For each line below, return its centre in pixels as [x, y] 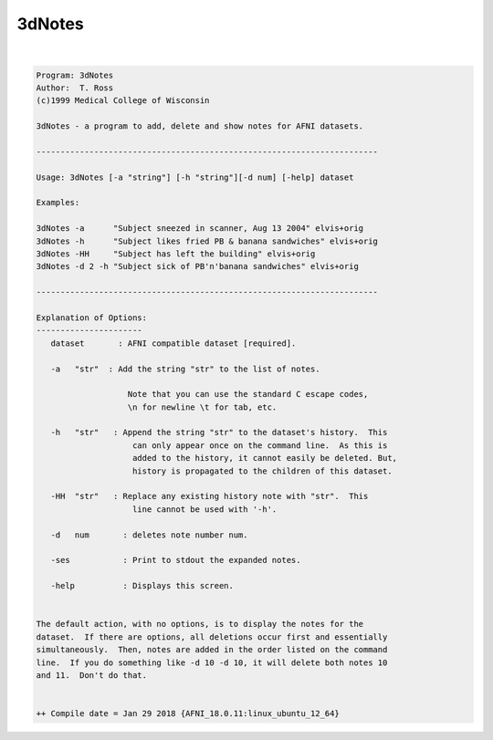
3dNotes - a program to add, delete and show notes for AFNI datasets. [200, 126]
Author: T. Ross [75, 88]
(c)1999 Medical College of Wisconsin [123, 101]
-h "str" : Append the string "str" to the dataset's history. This [219, 433]
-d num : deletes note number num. [149, 535]
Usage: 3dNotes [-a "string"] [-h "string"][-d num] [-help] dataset [195, 177]
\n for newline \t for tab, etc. [202, 407]
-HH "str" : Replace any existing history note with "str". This [210, 496]
